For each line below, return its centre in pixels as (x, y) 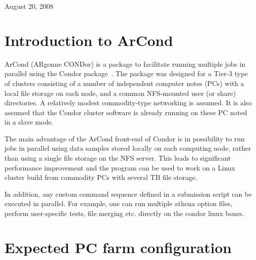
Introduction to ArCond (89, 40)
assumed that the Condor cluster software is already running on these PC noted (126, 112)
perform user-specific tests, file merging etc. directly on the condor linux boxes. (124, 213)
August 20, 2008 (29, 6)
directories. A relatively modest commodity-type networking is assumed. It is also (128, 103)
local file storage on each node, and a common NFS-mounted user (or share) (120, 93)
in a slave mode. (29, 122)
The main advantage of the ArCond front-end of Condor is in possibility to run (125, 138)
